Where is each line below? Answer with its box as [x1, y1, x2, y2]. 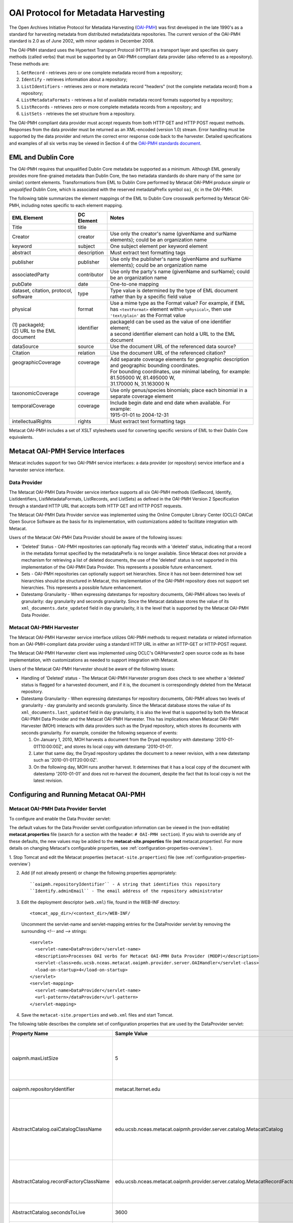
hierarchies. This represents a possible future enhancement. [21, 585, 143, 590]
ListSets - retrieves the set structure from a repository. [21, 111, 136, 117]
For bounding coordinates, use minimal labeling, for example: [110, 368, 251, 375]
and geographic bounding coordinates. [110, 362, 200, 369]
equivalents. [9, 434, 34, 440]
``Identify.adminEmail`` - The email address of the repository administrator [30, 888, 223, 894]
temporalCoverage [12, 403, 55, 409]
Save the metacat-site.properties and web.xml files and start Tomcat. [21, 1012, 173, 1018]
